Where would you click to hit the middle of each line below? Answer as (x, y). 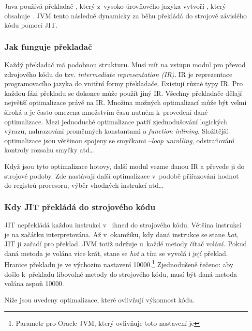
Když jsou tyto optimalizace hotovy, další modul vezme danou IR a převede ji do (125, 166)
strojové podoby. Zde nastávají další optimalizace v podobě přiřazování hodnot (122, 175)
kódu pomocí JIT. (31, 25)
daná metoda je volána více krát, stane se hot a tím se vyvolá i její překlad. (116, 253)
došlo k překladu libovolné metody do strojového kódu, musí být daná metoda (121, 274)
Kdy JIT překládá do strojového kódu (80, 206)
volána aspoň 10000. (34, 283)
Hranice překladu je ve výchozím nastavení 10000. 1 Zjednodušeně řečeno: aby (119, 263)
